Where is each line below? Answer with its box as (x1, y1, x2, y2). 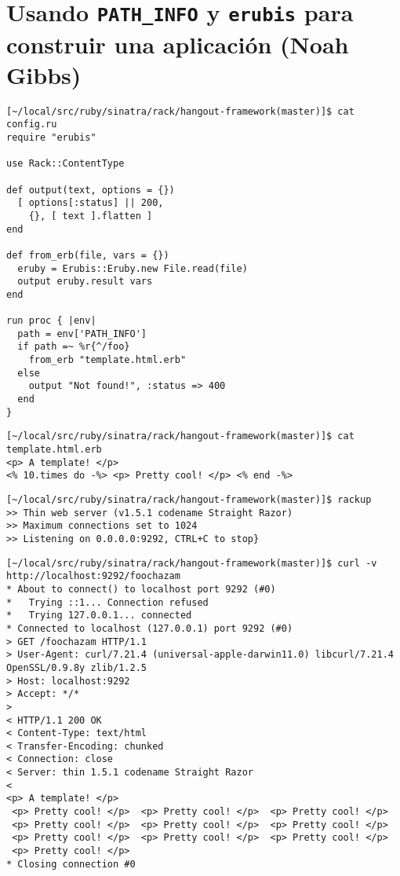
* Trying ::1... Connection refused (6, 596, 209, 608)
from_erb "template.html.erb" (28, 354, 187, 366)
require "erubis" (6, 131, 96, 143)
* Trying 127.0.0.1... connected (6, 610, 192, 621)
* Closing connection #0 (6, 858, 136, 870)
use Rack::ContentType (6, 158, 125, 170)
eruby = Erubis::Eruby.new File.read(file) (17, 262, 248, 274)
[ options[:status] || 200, (17, 197, 164, 209)
